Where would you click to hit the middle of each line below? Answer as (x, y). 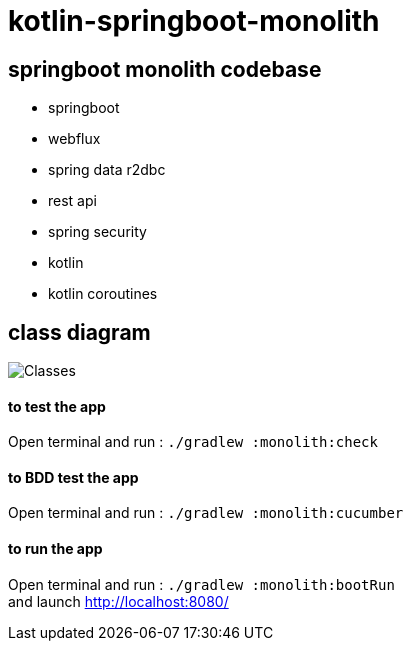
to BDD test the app (73, 477)
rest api (72, 201)
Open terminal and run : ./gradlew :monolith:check (193, 442)
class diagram (79, 332)
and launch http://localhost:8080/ (118, 601)
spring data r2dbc (107, 170)
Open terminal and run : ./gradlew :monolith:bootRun (201, 584)
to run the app (55, 549)
